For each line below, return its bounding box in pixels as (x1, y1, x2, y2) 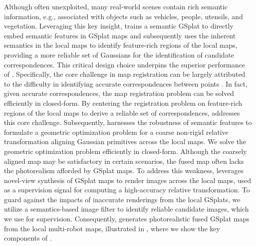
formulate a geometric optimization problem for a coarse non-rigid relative (4, 126, 228, 137)
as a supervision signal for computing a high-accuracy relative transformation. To (4, 184, 250, 195)
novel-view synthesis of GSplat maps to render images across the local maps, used (4, 175, 251, 185)
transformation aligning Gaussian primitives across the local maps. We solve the (4, 136, 246, 147)
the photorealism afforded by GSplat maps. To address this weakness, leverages (4, 165, 244, 176)
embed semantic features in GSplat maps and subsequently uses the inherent (4, 30, 236, 40)
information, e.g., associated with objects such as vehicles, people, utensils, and (4, 11, 243, 21)
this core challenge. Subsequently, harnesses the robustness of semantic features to (4, 117, 252, 127)
